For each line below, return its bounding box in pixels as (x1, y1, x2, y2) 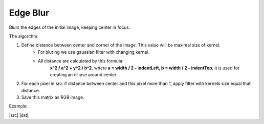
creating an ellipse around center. (50, 71, 118, 78)
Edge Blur (9, 7, 49, 18)
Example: (9, 103, 28, 109)
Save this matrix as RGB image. (21, 94, 85, 100)
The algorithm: (9, 33, 39, 39)
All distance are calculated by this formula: (38, 58, 124, 64)
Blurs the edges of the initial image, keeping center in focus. (9, 24, 131, 30)
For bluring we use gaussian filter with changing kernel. (38, 49, 150, 55)
